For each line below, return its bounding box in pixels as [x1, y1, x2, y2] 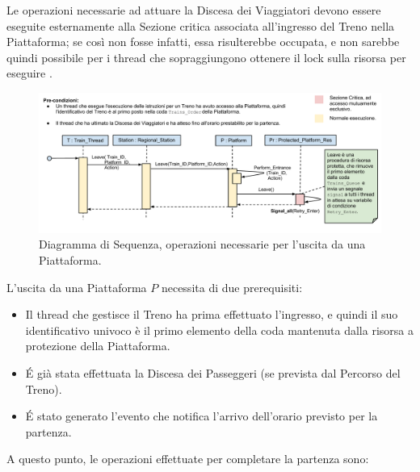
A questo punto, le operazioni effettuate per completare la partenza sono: [6, 450, 369, 467]
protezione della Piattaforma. [25, 337, 170, 354]
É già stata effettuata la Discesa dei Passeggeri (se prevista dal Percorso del [25, 365, 401, 382]
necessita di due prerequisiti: [161, 278, 303, 295]
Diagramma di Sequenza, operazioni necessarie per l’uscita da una [39, 236, 366, 253]
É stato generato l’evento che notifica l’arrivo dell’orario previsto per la [25, 407, 378, 424]
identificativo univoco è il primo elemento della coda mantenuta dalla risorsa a [25, 321, 414, 338]
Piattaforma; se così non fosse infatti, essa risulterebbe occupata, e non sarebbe [6, 33, 400, 50]
